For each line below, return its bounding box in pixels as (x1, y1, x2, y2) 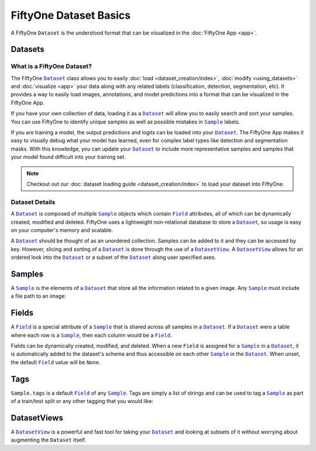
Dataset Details (11, 198, 56, 206)
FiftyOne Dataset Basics (11, 9, 131, 22)
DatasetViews (11, 413, 64, 423)
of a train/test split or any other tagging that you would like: (11, 398, 153, 405)
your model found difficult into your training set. (11, 153, 126, 160)
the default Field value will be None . (11, 358, 101, 365)
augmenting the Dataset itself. (11, 436, 87, 443)
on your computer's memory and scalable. (11, 226, 114, 234)
